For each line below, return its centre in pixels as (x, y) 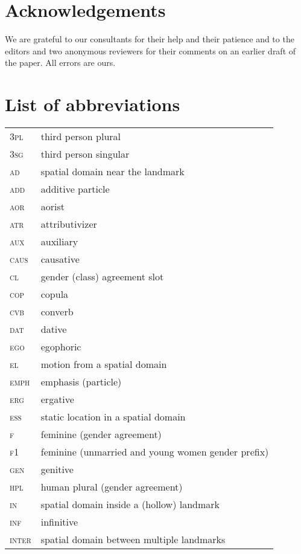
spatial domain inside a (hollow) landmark (130, 504)
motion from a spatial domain (104, 364)
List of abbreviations (93, 104)
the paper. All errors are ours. (60, 63)
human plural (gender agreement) (112, 487)
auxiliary (59, 242)
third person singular (85, 154)
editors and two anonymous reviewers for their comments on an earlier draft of (150, 50)
